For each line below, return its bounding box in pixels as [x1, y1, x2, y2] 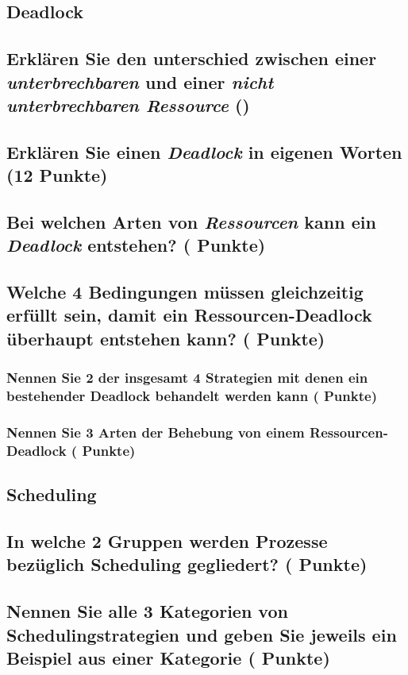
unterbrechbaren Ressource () [6, 92, 250, 117]
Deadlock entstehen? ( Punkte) [6, 233, 266, 257]
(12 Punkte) [6, 163, 108, 187]
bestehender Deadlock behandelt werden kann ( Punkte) [6, 386, 377, 406]
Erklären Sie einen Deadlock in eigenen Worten [6, 139, 402, 164]
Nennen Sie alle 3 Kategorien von [6, 599, 288, 623]
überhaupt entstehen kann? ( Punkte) [6, 326, 325, 350]
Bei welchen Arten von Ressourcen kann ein [6, 209, 376, 233]
